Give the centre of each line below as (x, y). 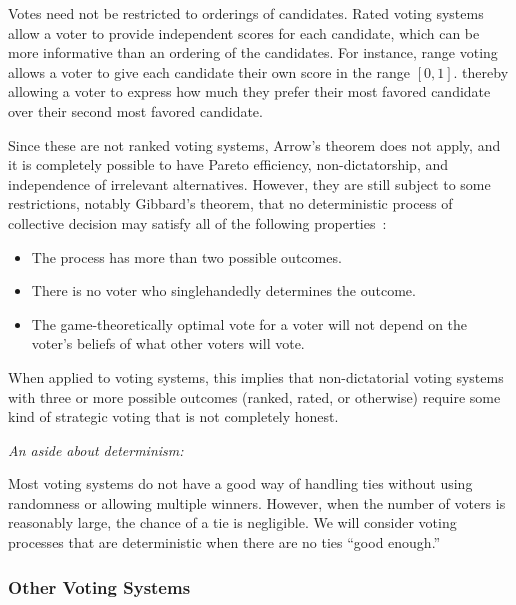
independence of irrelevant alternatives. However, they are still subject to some (249, 183)
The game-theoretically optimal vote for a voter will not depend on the (249, 323)
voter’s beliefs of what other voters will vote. (168, 343)
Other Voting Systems (99, 586)
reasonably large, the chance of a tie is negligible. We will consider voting (232, 522)
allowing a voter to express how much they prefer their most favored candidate (249, 91)
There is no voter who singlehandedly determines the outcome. (223, 290)
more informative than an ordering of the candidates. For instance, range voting (253, 52)
